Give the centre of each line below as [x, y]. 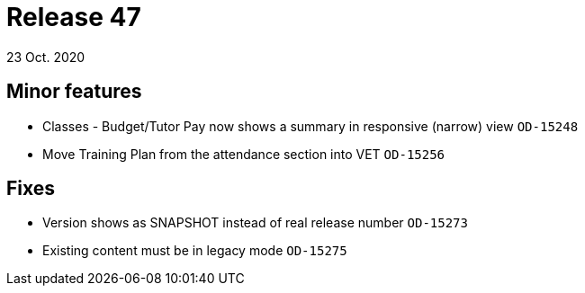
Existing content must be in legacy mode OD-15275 [195, 251]
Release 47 [74, 17]
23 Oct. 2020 [46, 57]
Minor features [74, 92]
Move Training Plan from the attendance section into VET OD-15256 [244, 154]
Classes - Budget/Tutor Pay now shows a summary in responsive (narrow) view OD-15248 [310, 126]
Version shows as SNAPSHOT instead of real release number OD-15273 [255, 223]
